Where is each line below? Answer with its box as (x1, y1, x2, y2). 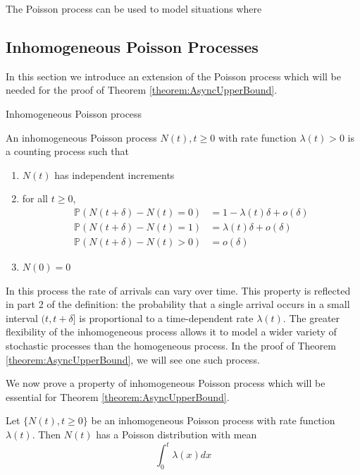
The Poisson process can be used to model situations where (6, 1, 262, 16)
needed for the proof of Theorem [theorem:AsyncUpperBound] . (6, 82, 278, 97)
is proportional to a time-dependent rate (79, 310, 254, 325)
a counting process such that (6, 144, 129, 159)
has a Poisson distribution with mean (96, 426, 257, 441)
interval (6, 310, 38, 325)
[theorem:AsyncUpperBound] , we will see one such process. (6, 352, 260, 366)
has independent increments (54, 167, 175, 182)
